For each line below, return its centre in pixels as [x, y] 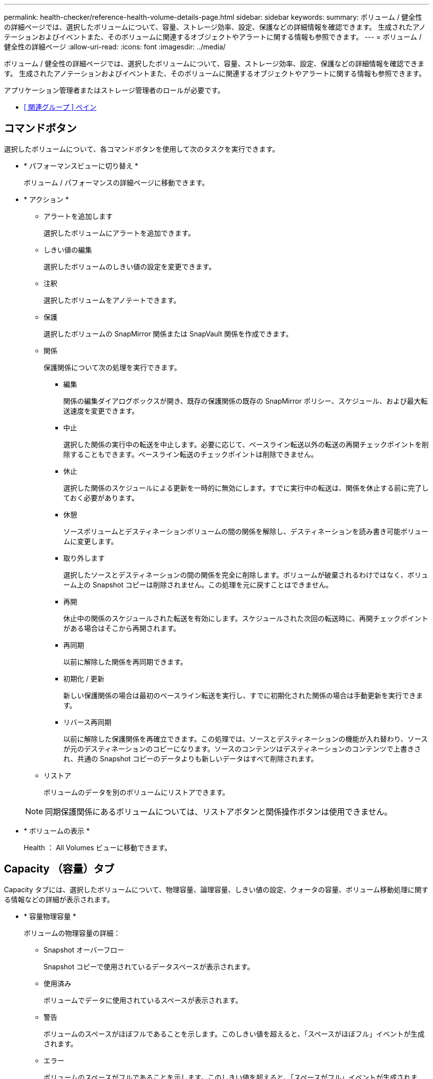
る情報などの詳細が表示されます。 [59, 899]
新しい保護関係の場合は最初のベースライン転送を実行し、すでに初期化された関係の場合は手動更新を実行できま [243, 695]
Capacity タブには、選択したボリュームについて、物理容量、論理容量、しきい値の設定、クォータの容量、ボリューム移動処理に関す [216, 889]
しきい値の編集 [68, 249]
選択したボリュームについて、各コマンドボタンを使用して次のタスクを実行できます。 [142, 149]
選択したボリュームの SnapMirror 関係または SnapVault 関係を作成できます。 [168, 333]
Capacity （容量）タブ [59, 869]
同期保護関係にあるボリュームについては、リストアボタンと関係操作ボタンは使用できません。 [219, 811]
